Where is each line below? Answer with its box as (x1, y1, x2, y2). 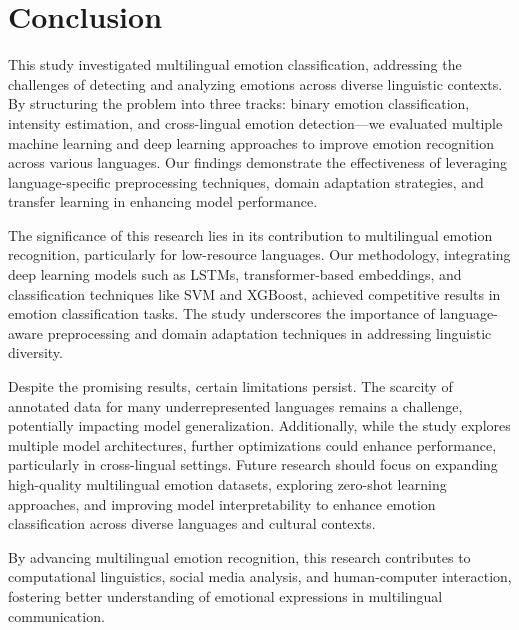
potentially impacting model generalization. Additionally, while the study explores (8, 415, 511, 436)
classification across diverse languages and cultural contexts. (8, 513, 376, 534)
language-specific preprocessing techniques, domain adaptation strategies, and (8, 171, 484, 192)
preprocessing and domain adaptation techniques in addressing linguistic (47, 322, 492, 343)
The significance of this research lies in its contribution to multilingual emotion (8, 224, 493, 245)
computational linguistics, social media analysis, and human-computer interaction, (8, 566, 512, 587)
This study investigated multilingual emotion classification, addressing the (8, 54, 462, 75)
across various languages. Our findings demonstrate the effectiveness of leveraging (8, 152, 507, 173)
